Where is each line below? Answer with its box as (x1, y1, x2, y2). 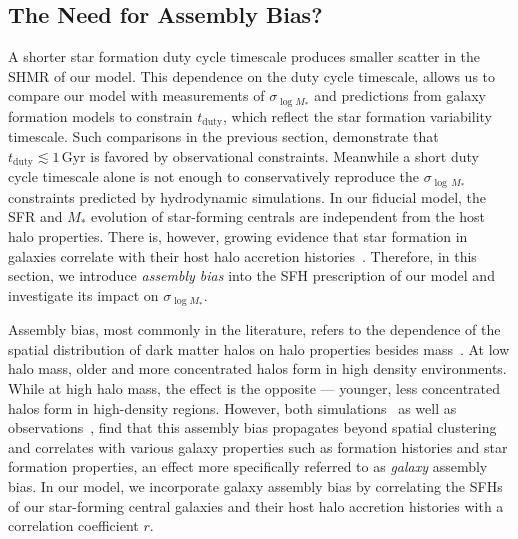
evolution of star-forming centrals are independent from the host (91, 206, 486, 227)
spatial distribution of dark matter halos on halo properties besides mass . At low (8, 338, 510, 359)
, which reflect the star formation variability (223, 105, 492, 126)
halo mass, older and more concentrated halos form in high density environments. (8, 358, 507, 379)
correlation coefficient (8, 515, 139, 536)
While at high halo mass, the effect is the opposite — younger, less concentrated (8, 378, 501, 398)
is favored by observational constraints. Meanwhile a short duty (90, 145, 479, 166)
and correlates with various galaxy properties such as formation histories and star (8, 436, 508, 457)
